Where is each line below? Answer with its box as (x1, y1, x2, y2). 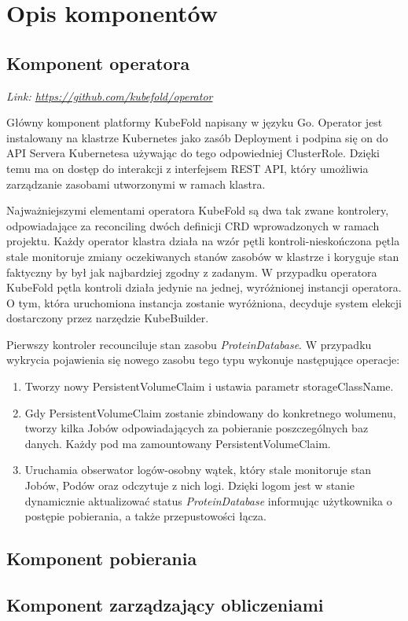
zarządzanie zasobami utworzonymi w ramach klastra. (6, 175, 266, 192)
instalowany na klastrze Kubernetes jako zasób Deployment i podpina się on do (6, 129, 388, 145)
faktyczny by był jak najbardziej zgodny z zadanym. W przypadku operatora (6, 263, 377, 280)
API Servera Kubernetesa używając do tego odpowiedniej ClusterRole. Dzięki (6, 145, 380, 161)
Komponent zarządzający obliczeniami (6, 593, 324, 616)
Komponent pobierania (6, 546, 197, 571)
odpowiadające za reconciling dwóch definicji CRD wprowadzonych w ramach (6, 217, 380, 233)
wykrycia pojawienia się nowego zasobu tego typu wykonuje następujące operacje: (6, 351, 400, 368)
